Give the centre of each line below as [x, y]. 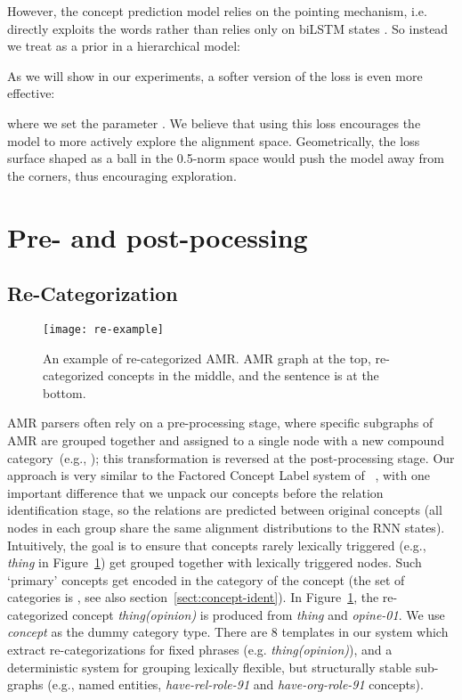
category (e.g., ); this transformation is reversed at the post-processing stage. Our [231, 457]
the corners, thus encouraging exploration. [122, 175]
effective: [31, 93]
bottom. [65, 392]
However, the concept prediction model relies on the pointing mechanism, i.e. [217, 11]
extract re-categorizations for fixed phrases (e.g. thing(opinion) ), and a [200, 650]
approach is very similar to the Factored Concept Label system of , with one [219, 475]
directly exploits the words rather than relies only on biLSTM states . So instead [228, 28]
